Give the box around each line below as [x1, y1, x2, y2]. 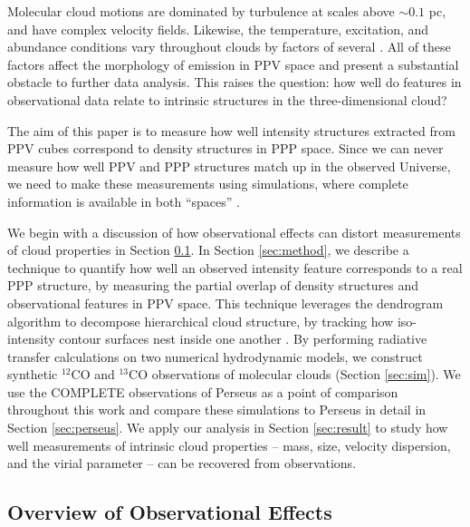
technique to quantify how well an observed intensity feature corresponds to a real [7, 258, 463, 277]
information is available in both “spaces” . [7, 191, 240, 210]
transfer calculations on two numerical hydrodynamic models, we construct [7, 346, 423, 366]
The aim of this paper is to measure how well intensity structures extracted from [7, 121, 456, 140]
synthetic [7, 365, 58, 384]
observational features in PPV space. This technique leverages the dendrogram [7, 293, 444, 312]
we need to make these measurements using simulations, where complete [7, 174, 408, 193]
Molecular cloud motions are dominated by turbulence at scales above [7, 2, 395, 20]
